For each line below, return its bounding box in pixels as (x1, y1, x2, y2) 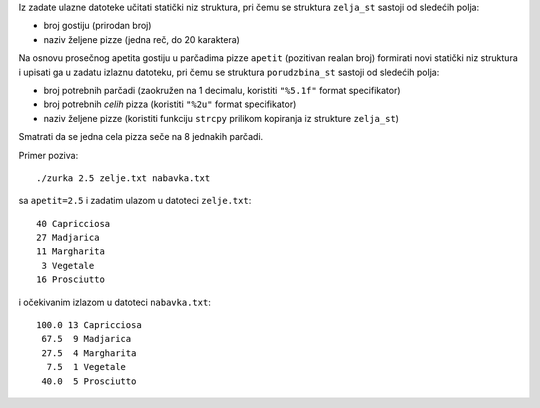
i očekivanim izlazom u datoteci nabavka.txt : (18, 296, 212, 308)
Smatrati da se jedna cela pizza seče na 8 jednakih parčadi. (18, 131, 264, 143)
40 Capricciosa (36, 218, 111, 229)
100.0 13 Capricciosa (36, 320, 142, 331)
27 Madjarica (36, 232, 100, 244)
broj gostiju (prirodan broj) (43, 20, 152, 32)
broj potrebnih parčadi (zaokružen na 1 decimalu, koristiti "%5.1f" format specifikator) (43, 84, 401, 96)
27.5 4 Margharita (41, 347, 137, 359)
